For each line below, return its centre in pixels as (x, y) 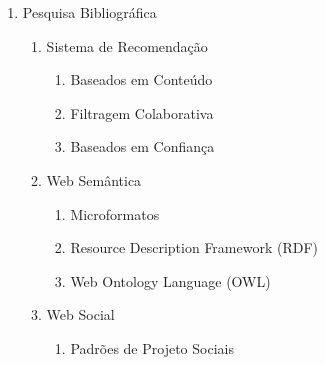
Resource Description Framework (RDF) (194, 247)
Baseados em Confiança (142, 146)
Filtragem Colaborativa (142, 112)
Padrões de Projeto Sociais (152, 347)
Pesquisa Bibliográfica (89, 12)
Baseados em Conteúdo (141, 79)
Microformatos (115, 213)
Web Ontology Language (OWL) (170, 280)
